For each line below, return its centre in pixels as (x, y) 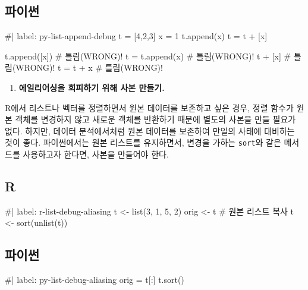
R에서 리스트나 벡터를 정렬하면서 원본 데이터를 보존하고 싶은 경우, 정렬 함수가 (149, 107)
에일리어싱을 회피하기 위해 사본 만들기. (92, 87)
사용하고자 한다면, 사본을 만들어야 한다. (96, 154)
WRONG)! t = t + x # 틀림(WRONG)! (89, 67)
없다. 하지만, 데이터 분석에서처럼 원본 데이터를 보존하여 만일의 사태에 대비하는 (150, 130)
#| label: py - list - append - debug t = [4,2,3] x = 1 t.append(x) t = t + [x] (136, 36)
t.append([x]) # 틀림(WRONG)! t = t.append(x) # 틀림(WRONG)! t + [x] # (148, 56)
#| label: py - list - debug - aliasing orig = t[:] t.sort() (95, 280)
